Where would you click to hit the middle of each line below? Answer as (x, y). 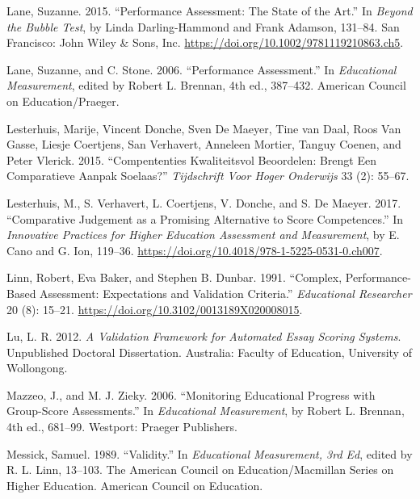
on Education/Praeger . (63, 101)
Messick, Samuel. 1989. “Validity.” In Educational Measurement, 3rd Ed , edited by (210, 453)
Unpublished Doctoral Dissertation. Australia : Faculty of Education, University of (209, 352)
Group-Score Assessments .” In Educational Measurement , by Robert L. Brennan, (206, 411)
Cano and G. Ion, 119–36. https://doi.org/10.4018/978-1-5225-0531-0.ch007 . (195, 250)
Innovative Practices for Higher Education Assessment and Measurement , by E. (203, 235)
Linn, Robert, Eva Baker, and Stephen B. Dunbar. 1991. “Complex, (174, 277)
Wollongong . (37, 368)
